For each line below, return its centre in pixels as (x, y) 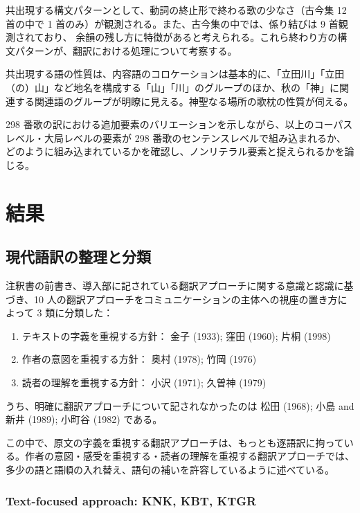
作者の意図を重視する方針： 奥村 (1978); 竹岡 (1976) (139, 359)
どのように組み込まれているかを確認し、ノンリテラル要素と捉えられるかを (175, 151)
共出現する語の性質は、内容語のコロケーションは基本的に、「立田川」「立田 (175, 74)
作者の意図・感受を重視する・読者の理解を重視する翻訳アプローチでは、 (189, 456)
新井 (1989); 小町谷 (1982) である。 (84, 419)
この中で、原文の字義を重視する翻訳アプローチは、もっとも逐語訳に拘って (175, 442)
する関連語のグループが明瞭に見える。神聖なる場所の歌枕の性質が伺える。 (184, 101)
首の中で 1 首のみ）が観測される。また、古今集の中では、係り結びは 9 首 (172, 23)
